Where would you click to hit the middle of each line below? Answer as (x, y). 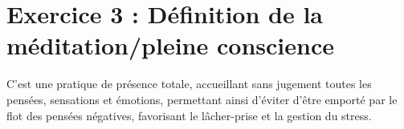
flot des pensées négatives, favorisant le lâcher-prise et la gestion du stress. (189, 115)
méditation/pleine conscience (170, 45)
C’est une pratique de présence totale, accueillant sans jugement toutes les (189, 84)
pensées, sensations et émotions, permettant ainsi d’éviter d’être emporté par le (202, 99)
